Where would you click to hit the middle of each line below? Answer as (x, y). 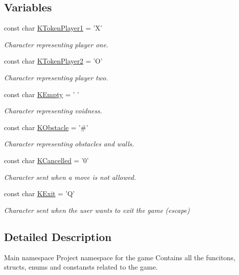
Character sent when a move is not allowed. (70, 177)
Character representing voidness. (53, 111)
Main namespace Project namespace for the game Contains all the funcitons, (120, 257)
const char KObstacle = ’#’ (46, 127)
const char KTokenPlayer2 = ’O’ (53, 61)
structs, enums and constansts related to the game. (81, 267)
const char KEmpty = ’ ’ (42, 94)
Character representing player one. (56, 44)
